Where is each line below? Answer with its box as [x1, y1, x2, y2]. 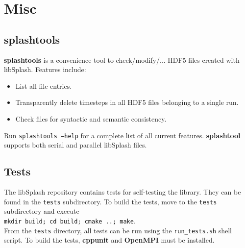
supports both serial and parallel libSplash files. [4, 140, 147, 150]
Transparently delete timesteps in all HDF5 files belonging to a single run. [15, 97, 239, 107]
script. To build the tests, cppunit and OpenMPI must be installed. [4, 235, 215, 245]
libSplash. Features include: [4, 64, 86, 74]
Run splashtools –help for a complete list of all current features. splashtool [4, 130, 241, 140]
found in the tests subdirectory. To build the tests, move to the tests [4, 196, 217, 206]
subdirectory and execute [4, 206, 79, 216]
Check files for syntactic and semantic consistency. [15, 113, 167, 124]
